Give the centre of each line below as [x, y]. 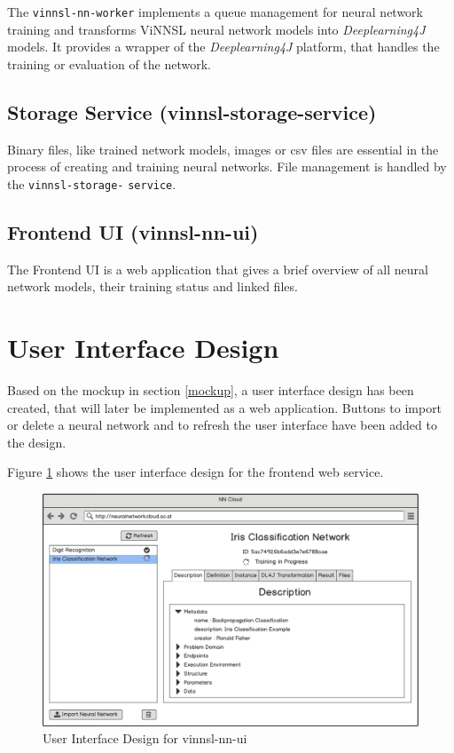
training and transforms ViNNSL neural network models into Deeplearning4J [216, 29]
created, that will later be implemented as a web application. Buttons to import [225, 407]
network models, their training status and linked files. [153, 286]
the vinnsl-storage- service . [92, 183]
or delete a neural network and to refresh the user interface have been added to [222, 425]
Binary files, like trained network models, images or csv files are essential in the [223, 149]
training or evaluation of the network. [109, 63]
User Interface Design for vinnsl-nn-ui [145, 738]
